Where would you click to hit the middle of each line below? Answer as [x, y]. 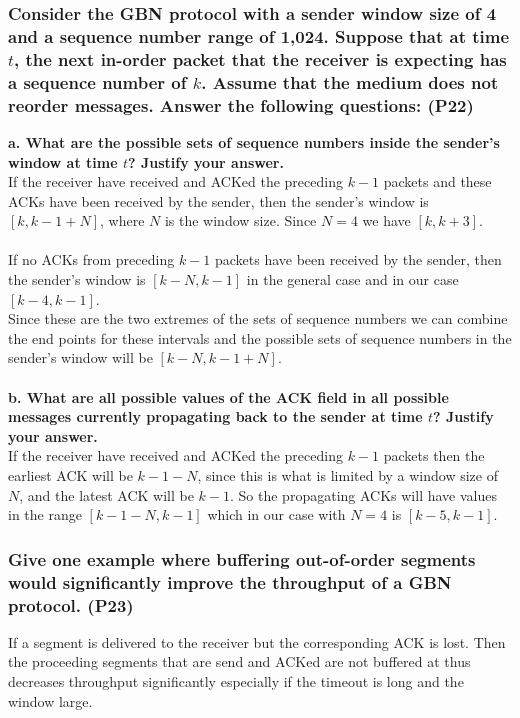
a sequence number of [97, 81]
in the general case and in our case [352, 279]
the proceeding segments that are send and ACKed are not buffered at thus [239, 661]
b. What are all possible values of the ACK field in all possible [228, 396]
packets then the [434, 455]
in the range [45, 514]
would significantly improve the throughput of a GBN [230, 581]
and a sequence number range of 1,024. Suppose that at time [259, 35]
